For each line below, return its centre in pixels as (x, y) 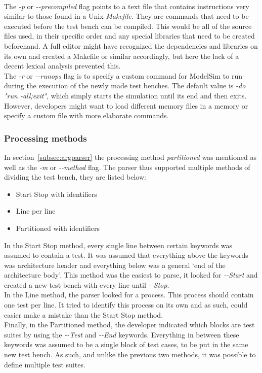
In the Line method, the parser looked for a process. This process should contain (129, 295)
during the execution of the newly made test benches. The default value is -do (125, 86)
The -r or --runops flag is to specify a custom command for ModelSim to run (123, 75)
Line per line (36, 211)
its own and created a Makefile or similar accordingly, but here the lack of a (122, 56)
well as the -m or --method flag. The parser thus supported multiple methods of (127, 167)
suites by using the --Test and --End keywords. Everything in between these (122, 334)
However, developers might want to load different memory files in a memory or (126, 105)
